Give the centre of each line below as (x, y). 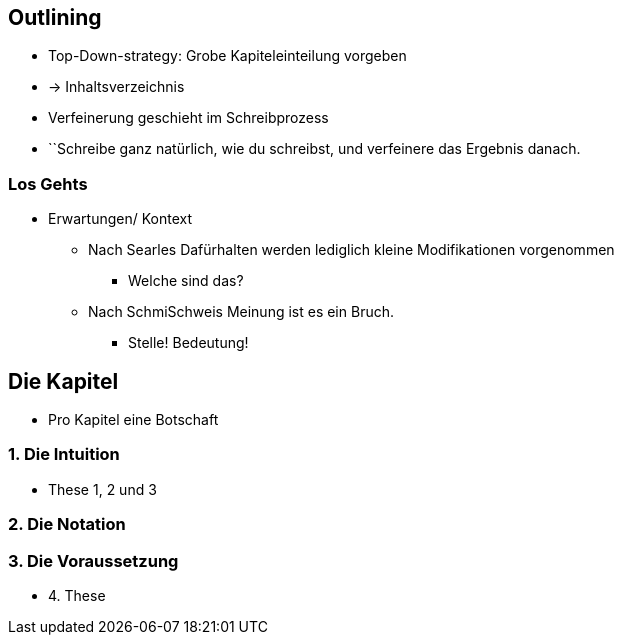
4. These (77, 595)
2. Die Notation (67, 524)
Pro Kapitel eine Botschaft (133, 420)
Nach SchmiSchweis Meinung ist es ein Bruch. (241, 312)
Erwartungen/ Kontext (120, 219)
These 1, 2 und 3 (102, 489)
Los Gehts (48, 183)
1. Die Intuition (64, 454)
